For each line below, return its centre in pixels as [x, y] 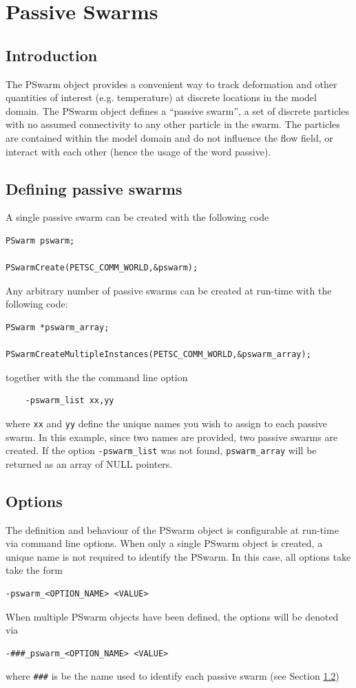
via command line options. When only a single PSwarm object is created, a [164, 543]
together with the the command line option [97, 377]
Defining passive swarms [94, 188]
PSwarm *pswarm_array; [57, 327]
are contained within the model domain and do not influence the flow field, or [169, 137]
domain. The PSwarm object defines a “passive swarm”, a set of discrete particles [177, 110]
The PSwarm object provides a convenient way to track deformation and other [171, 84]
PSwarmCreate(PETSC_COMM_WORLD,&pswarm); [102, 268]
